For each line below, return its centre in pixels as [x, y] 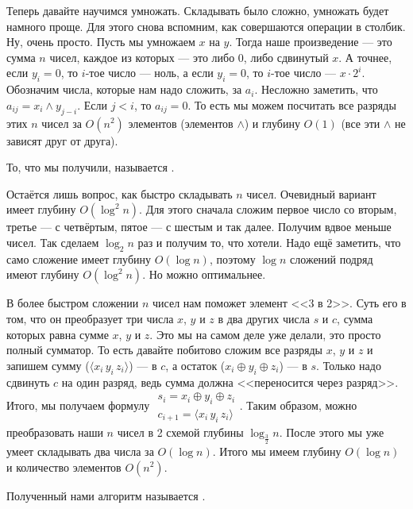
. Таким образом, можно [298, 405]
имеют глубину [43, 274]
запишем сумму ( [48, 365]
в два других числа [264, 318]
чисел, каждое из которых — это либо [142, 57]
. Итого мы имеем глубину [277, 451]
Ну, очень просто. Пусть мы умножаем [101, 42]
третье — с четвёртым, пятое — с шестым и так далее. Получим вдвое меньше [199, 227]
